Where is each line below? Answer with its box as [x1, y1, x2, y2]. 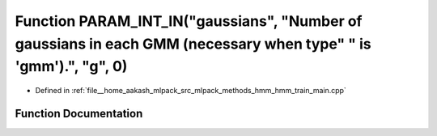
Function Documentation [15, 106, 143, 121]
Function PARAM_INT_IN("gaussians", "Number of [15, 12, 363, 30]
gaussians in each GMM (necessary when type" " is [15, 35, 371, 53]
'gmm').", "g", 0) [15, 57, 128, 76]
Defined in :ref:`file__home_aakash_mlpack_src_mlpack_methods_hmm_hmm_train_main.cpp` [35, 86, 347, 96]
